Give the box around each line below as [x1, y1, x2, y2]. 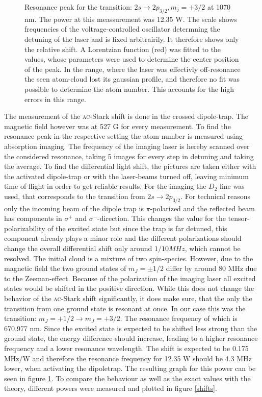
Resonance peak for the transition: [24, 2, 132, 12]
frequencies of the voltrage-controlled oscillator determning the [24, 23, 220, 34]
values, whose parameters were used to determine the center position [24, 54, 239, 64]
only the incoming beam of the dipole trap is [4, 203, 144, 213]
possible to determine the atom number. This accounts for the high [24, 83, 234, 94]
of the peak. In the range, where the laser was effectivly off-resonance [24, 63, 241, 74]
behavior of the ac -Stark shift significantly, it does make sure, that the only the [4, 293, 252, 304]
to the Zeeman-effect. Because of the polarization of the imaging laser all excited [4, 272, 256, 283]
